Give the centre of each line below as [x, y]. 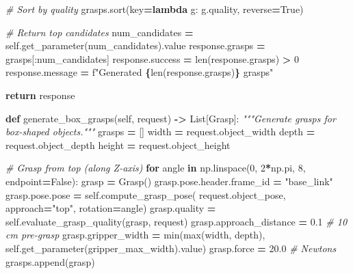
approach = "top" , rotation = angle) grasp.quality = [111, 208]
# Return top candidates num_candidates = [100, 32]
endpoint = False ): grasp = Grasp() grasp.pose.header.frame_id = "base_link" [169, 181]
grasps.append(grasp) [50, 261]
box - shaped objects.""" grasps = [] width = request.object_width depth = [160, 132]
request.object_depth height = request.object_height [118, 145]
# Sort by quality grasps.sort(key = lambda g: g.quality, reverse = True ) [155, 9]
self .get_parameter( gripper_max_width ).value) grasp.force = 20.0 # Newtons [171, 248]
